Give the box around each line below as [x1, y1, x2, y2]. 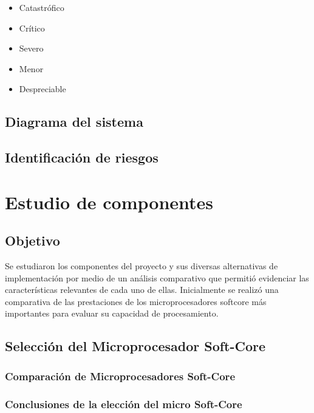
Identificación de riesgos [5, 148, 159, 167]
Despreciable [19, 82, 66, 95]
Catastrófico [19, 1, 64, 13]
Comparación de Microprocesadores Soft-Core [5, 368, 235, 383]
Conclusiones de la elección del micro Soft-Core [5, 396, 242, 411]
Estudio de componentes [5, 189, 214, 214]
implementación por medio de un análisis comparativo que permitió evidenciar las [5, 271, 309, 284]
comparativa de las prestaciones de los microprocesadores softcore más [5, 295, 267, 307]
